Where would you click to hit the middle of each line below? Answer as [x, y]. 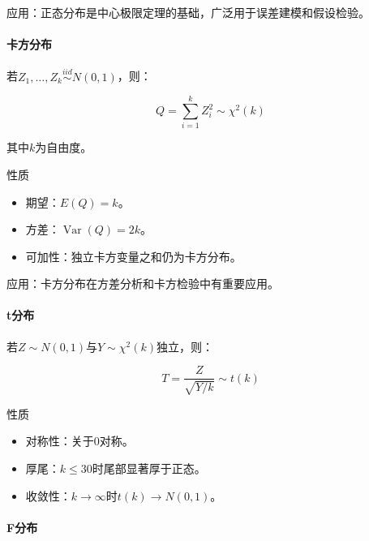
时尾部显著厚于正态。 [149, 468]
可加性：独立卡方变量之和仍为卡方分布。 [133, 256]
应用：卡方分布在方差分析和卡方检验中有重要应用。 [143, 283]
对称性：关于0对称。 [79, 441]
